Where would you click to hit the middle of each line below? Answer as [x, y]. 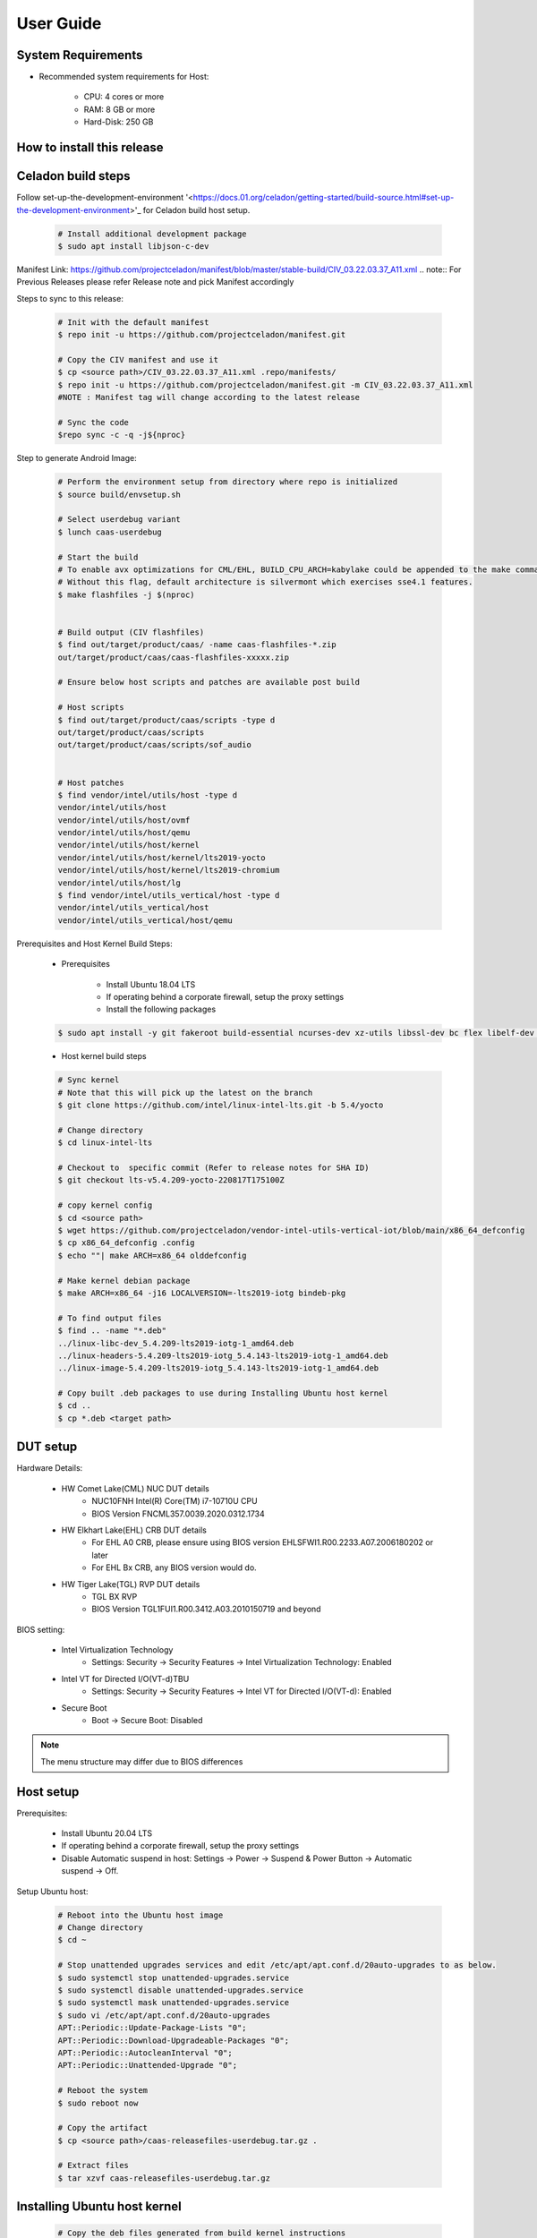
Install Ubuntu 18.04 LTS [151, 984]
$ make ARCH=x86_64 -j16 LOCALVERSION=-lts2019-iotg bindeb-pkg [202, 1293]
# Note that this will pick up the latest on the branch [185, 1093]
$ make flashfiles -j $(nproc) [127, 594]
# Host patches [91, 782]
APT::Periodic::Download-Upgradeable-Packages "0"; [174, 2040]
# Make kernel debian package [124, 1281]
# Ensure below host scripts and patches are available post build [209, 682]
